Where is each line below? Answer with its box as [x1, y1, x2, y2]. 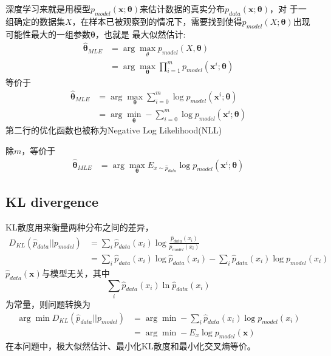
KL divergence [5, 192, 99, 211]
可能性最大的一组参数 [5, 27, 90, 40]
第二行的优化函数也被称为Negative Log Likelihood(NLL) [5, 124, 222, 136]
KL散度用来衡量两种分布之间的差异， [5, 221, 154, 233]
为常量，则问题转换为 [5, 297, 90, 310]
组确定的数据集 [5, 15, 65, 27]
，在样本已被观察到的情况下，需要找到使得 [72, 15, 242, 27]
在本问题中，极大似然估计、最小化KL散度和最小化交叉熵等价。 [5, 340, 256, 352]
